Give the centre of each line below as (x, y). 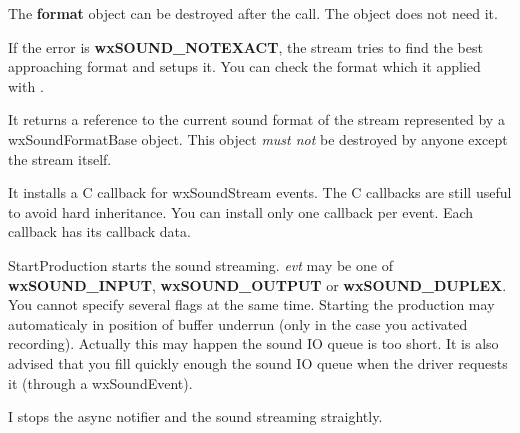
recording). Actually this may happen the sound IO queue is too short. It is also (253, 343)
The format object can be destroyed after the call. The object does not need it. (253, 13)
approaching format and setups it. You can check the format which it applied (244, 66)
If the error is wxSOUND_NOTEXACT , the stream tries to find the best (245, 46)
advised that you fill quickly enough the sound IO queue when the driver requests (258, 362)
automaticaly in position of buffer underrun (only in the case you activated (238, 323)
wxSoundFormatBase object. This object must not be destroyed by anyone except (258, 138)
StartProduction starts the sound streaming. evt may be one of (200, 264)
